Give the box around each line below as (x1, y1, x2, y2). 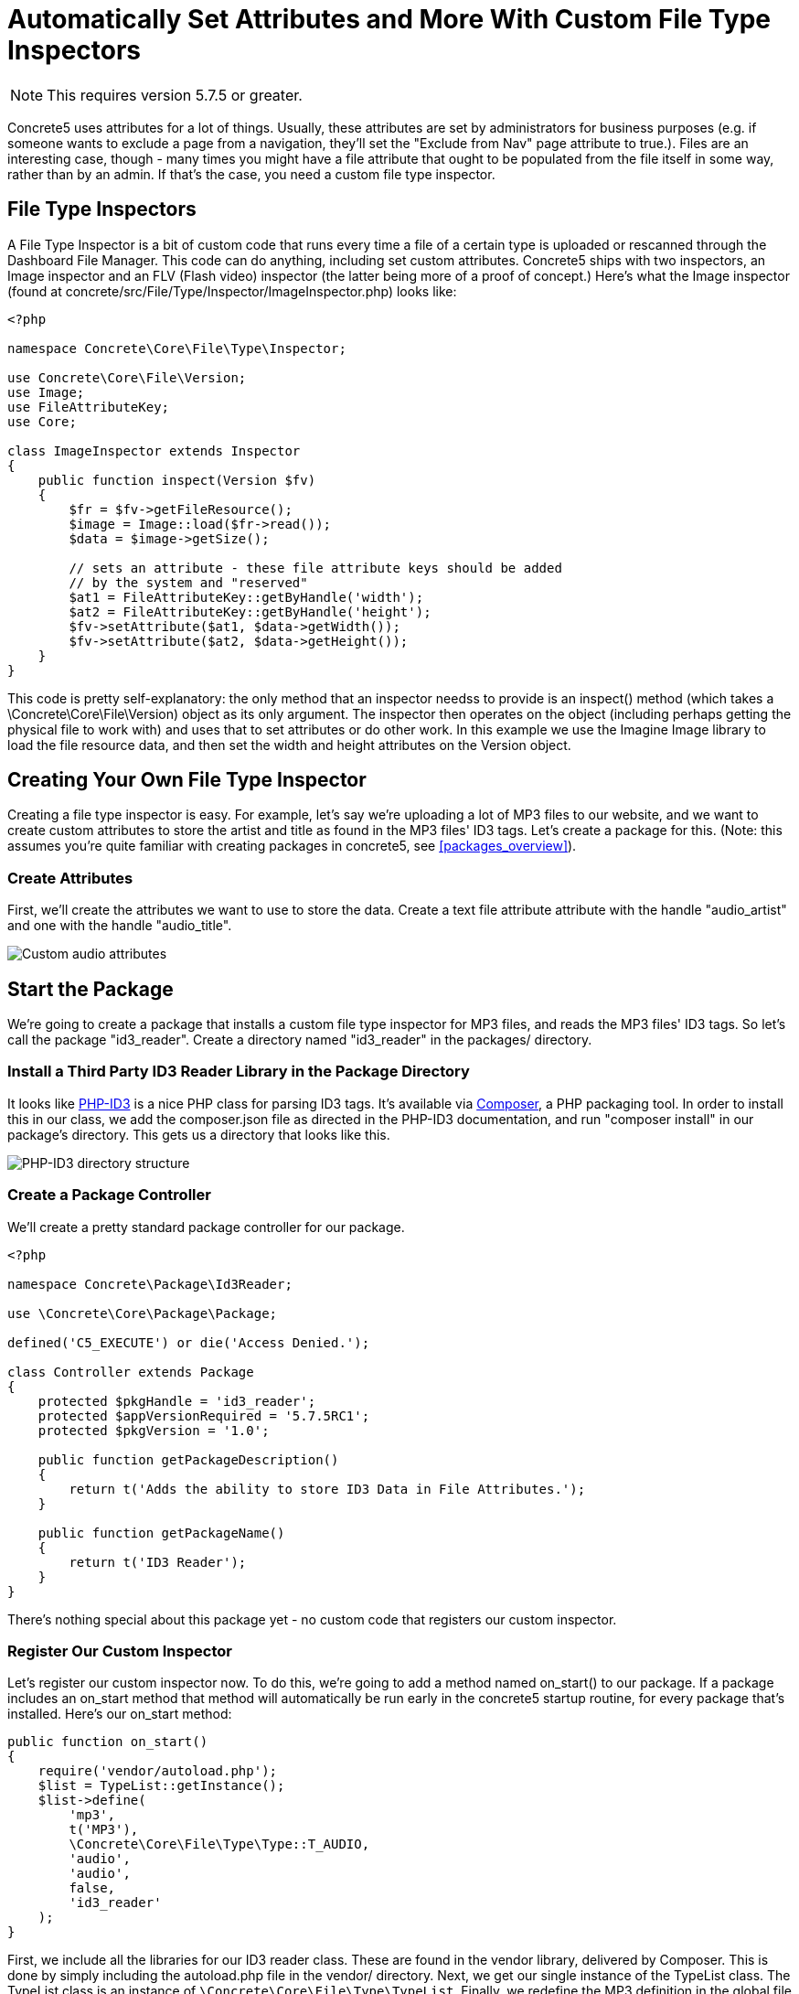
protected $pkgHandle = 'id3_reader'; (37, 1393, 316, 1409)
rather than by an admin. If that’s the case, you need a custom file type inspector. (7, 166, 495, 182)
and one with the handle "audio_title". (7, 917, 232, 934)
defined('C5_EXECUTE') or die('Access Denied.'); (7, 1335, 370, 1350)
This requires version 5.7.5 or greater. (47, 85, 303, 104)
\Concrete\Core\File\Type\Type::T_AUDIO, (69, 1837, 370, 1852)
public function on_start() (7, 1734, 208, 1750)
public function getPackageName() (37, 1525, 285, 1540)
